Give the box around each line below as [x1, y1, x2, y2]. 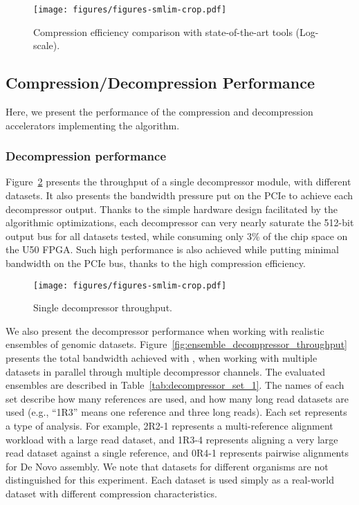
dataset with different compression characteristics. [6, 486, 217, 500]
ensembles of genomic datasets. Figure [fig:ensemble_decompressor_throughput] [6, 337, 347, 351]
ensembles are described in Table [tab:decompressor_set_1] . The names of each [6, 378, 344, 392]
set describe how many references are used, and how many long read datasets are [6, 391, 349, 405]
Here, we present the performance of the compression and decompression [6, 104, 313, 119]
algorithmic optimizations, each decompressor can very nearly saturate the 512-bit [6, 215, 354, 230]
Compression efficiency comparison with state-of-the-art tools [33, 24, 293, 39]
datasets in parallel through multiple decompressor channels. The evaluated [6, 364, 326, 378]
